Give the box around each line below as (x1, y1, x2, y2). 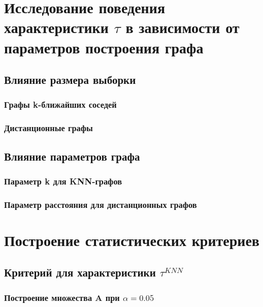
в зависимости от (125, 17, 240, 38)
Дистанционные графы (4, 121, 93, 134)
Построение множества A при (4, 291, 120, 303)
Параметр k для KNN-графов (4, 174, 122, 187)
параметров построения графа (4, 37, 204, 57)
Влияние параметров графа (4, 148, 140, 164)
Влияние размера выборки (4, 72, 136, 87)
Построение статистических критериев (4, 229, 259, 250)
